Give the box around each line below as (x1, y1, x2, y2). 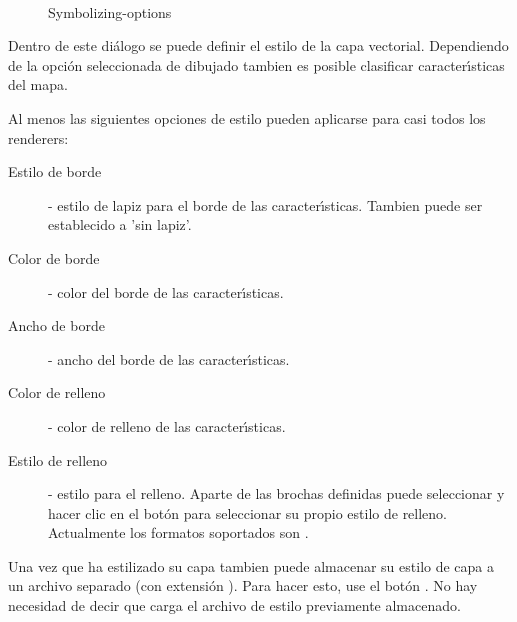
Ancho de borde (8, 315, 105, 336)
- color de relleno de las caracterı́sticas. (48, 415, 286, 436)
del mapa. (8, 74, 68, 95)
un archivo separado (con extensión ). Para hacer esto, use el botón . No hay (8, 575, 478, 596)
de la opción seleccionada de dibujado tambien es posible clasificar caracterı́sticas (8, 54, 505, 75)
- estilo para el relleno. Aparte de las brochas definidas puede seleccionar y (48, 483, 505, 504)
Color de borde (8, 247, 100, 268)
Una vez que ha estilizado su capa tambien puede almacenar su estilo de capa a (8, 555, 495, 576)
